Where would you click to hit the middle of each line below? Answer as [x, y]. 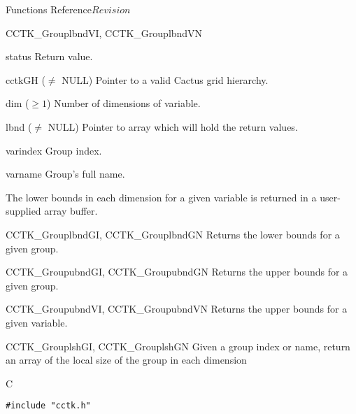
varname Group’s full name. [65, 174]
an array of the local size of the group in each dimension [126, 360]
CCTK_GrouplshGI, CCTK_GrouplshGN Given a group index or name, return [178, 346]
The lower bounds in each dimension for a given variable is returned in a [161, 197]
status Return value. [49, 56]
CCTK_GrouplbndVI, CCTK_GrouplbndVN [104, 33]
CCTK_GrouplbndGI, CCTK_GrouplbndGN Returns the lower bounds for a [173, 234]
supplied [23, 211]
